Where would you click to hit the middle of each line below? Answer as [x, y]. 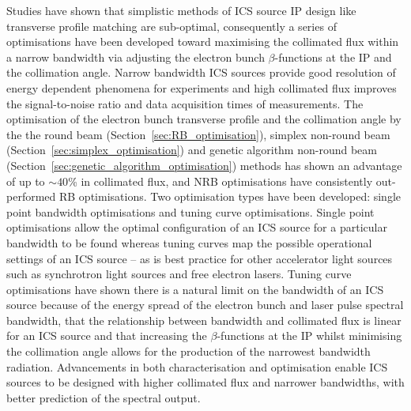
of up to [26, 181]
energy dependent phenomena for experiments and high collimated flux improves [202, 87]
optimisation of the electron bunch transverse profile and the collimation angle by [204, 119]
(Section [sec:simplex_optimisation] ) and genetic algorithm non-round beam [192, 150]
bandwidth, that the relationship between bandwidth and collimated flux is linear [204, 320]
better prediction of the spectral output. [104, 397]
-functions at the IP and [333, 57]
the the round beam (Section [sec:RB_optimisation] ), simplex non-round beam [198, 134]
